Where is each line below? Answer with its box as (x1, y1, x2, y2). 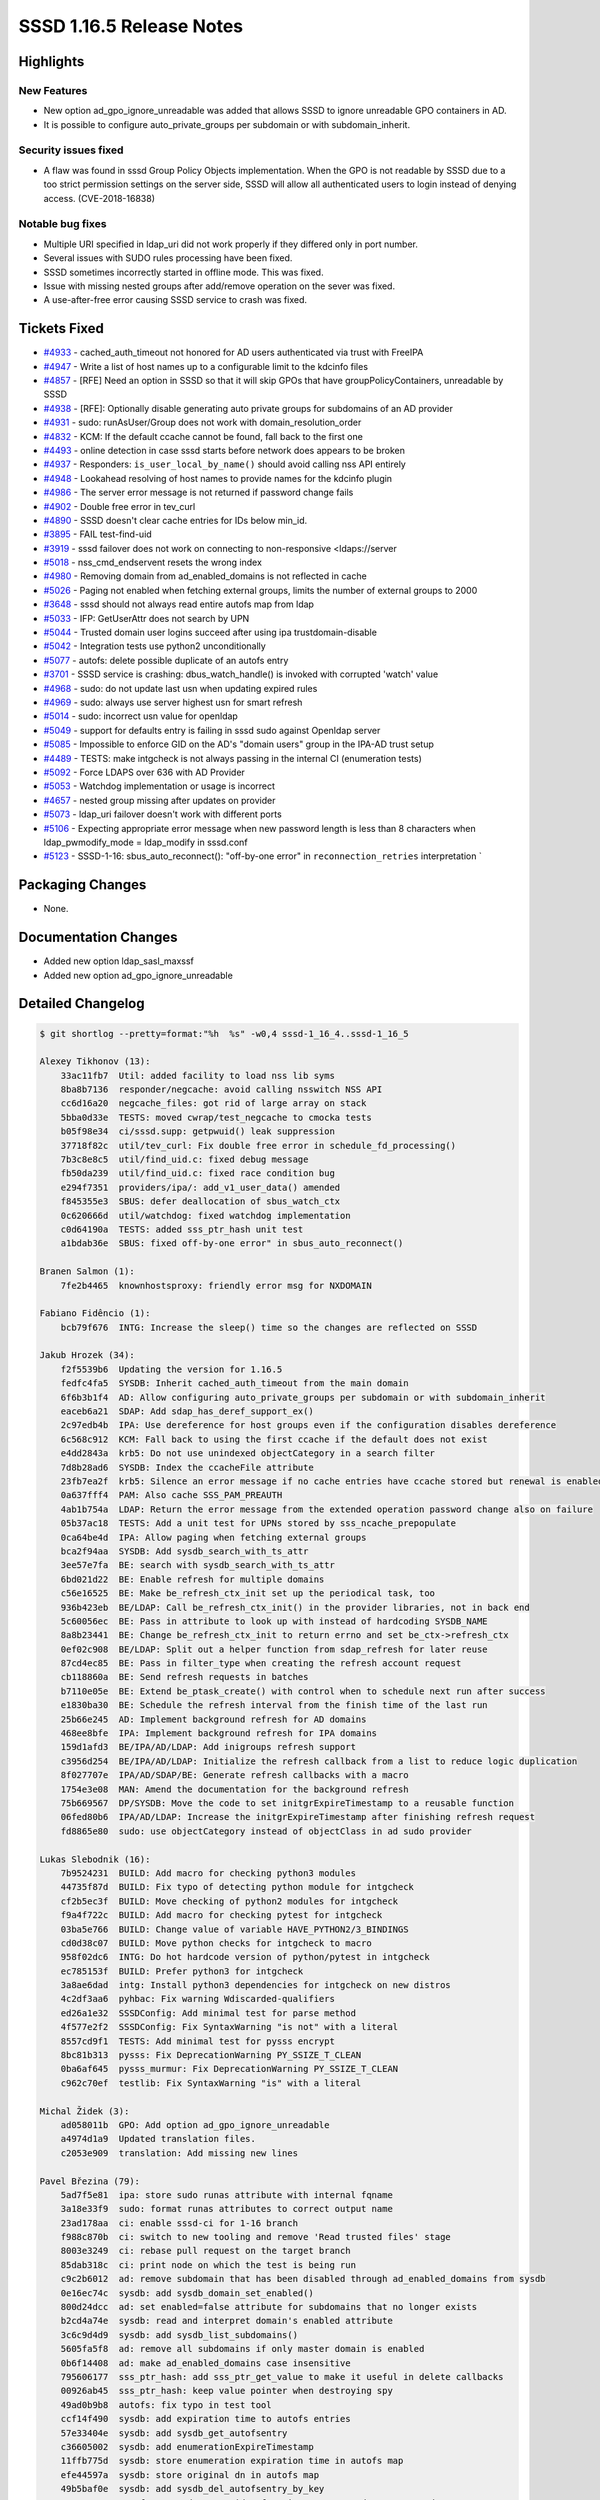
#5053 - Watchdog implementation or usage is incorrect (43, 780, 275, 792)
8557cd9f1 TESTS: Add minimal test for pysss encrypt (60, 2035, 335, 2047)
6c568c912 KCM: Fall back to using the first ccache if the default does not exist (60, 1433, 489, 1445)
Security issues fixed (18, 143, 124, 157)
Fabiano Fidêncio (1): (39, 1308, 151, 1319)
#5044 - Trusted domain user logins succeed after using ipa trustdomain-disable (43, 626, 377, 639)
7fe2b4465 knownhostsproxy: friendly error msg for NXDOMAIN (60, 1280, 372, 1291)
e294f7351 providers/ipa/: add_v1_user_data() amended (60, 1181, 341, 1193)
